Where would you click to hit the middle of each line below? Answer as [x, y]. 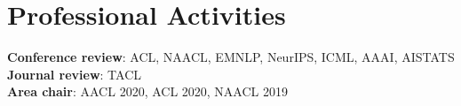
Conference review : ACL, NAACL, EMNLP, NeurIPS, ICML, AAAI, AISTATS [231, 57]
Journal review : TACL [75, 74]
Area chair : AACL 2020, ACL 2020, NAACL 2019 [147, 91]
